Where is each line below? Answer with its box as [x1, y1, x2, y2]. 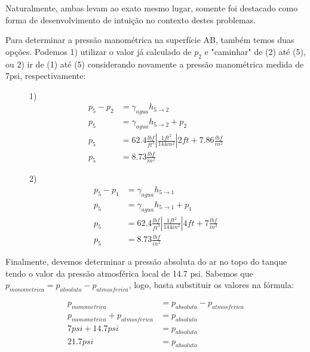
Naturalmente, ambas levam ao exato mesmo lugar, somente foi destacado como [5, 2, 298, 14]
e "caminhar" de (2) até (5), [204, 45, 306, 57]
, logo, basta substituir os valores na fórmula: [128, 278, 294, 291]
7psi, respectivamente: [5, 69, 86, 82]
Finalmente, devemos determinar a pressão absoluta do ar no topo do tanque [5, 255, 287, 268]
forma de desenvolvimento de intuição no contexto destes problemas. [5, 13, 256, 26]
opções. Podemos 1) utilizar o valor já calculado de [5, 45, 192, 57]
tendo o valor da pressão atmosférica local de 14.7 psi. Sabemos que [5, 267, 253, 279]
